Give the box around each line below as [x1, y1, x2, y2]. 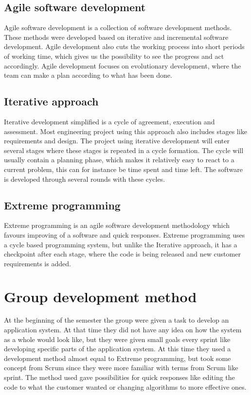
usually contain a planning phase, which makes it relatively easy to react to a [4, 155, 234, 165]
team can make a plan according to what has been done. [4, 70, 172, 80]
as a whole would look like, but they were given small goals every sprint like [4, 334, 231, 344]
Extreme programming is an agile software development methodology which [4, 220, 230, 230]
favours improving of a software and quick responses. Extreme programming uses [4, 229, 245, 240]
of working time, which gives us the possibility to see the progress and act [4, 51, 224, 61]
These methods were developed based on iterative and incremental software [4, 32, 229, 42]
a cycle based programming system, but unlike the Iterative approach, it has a [4, 239, 237, 249]
